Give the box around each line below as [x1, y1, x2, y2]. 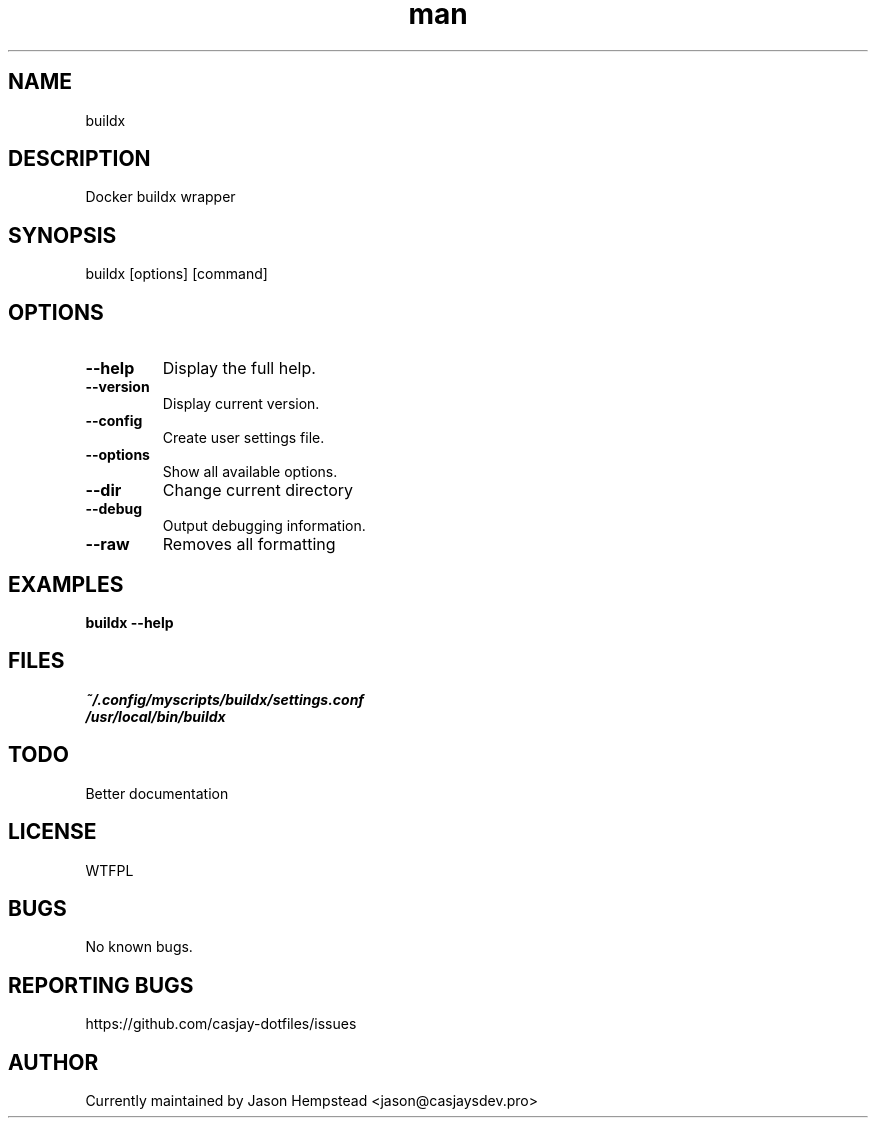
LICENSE [8, 819, 97, 845]
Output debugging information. [162, 517, 366, 535]
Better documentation [85, 784, 229, 802]
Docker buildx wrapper [85, 188, 236, 206]
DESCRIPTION [8, 146, 151, 172]
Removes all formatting [162, 534, 336, 555]
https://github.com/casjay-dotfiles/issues [85, 1015, 357, 1033]
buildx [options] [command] [85, 265, 268, 283]
